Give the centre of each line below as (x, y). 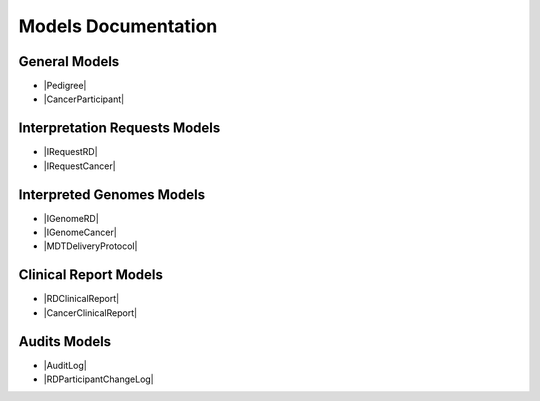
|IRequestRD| (71, 152)
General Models (69, 61)
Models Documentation (118, 26)
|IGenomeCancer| (80, 232)
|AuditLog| (65, 365)
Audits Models (65, 341)
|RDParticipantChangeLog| (98, 379)
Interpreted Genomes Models (111, 194)
